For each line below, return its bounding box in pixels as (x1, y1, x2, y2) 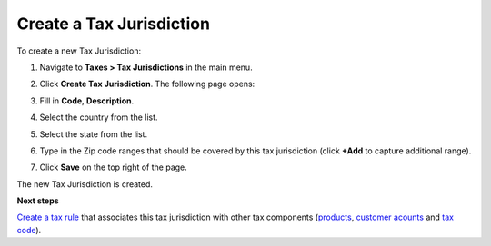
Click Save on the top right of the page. (39, 162, 188, 172)
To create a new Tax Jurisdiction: (16, 45, 141, 56)
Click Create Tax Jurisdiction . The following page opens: (39, 78, 256, 90)
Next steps (16, 195, 59, 206)
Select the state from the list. (39, 128, 148, 140)
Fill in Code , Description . (39, 95, 135, 106)
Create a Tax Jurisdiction (16, 14, 211, 34)
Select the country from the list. (39, 112, 158, 123)
